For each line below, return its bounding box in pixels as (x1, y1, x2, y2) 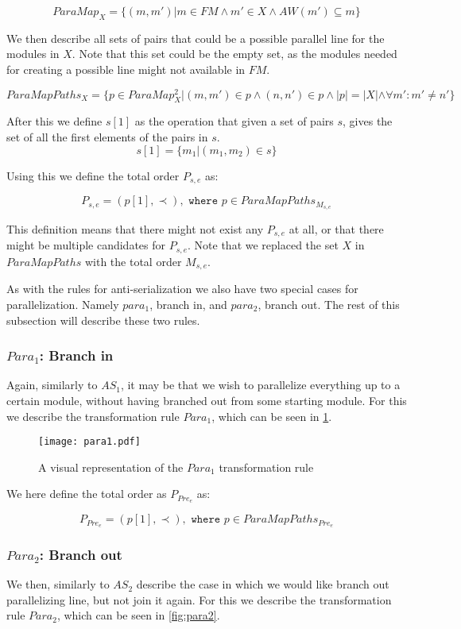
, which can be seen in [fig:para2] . (56, 607, 220, 623)
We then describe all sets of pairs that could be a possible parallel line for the (6, 29, 385, 46)
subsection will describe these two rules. (6, 311, 200, 328)
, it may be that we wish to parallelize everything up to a (120, 376, 401, 393)
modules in (6, 45, 60, 62)
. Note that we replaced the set (188, 237, 339, 253)
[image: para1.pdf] (38, 436, 141, 448)
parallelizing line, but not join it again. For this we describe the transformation (6, 591, 392, 608)
